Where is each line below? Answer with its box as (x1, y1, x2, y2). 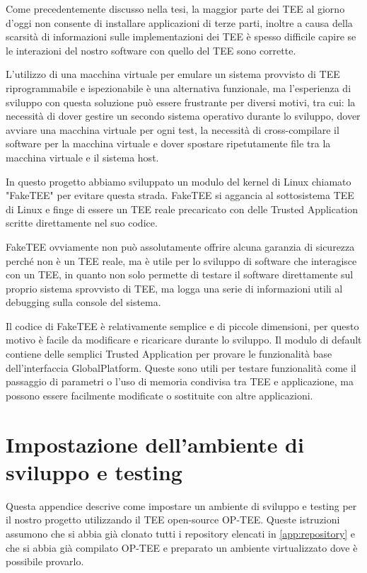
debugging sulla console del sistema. (6, 295, 161, 310)
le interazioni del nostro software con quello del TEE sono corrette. (6, 42, 296, 57)
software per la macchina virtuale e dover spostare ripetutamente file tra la (6, 136, 331, 151)
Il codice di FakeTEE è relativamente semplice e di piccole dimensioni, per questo (6, 318, 359, 333)
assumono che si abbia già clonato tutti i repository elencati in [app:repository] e (6, 526, 356, 540)
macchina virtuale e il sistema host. (6, 149, 159, 164)
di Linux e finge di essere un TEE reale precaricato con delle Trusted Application (6, 201, 359, 216)
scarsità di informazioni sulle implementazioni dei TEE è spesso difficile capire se (6, 29, 356, 44)
